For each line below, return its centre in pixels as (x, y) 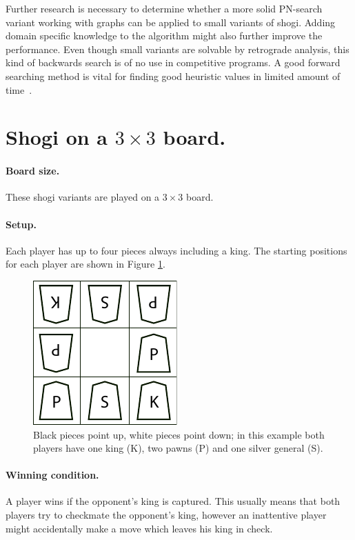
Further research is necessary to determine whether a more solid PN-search (164, 8)
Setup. (21, 224)
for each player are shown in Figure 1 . (85, 264)
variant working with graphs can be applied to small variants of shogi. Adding (171, 22)
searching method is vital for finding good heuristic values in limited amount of (173, 76)
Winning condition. (52, 475)
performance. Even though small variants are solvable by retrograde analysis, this (177, 49)
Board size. (33, 171)
